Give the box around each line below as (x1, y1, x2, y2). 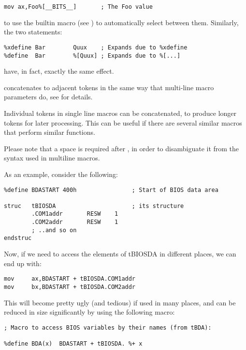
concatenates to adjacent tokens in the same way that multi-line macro (4, 82, 214, 92)
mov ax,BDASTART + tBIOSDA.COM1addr (4, 275, 136, 283)
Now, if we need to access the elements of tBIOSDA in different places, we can (4, 249, 236, 259)
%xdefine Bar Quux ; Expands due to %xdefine (4, 44, 188, 51)
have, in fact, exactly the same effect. (4, 66, 114, 76)
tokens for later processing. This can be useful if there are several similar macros (4, 117, 242, 127)
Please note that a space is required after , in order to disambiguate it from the (4, 143, 239, 153)
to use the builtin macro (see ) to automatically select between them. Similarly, (4, 17, 239, 27)
